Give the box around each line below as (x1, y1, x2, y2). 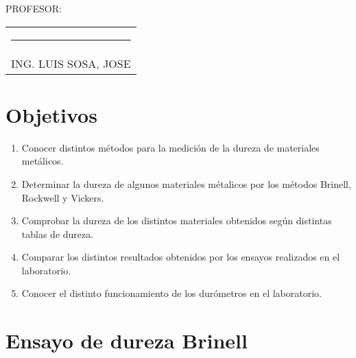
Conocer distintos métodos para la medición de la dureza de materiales (21, 140, 320, 154)
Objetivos (5, 100, 97, 128)
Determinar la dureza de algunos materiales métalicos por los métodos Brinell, (21, 176, 351, 191)
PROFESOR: (5, 1, 62, 15)
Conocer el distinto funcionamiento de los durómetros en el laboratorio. (21, 286, 322, 300)
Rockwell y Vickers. (21, 190, 104, 204)
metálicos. (21, 154, 64, 168)
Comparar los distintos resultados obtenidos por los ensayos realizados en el (21, 250, 340, 264)
